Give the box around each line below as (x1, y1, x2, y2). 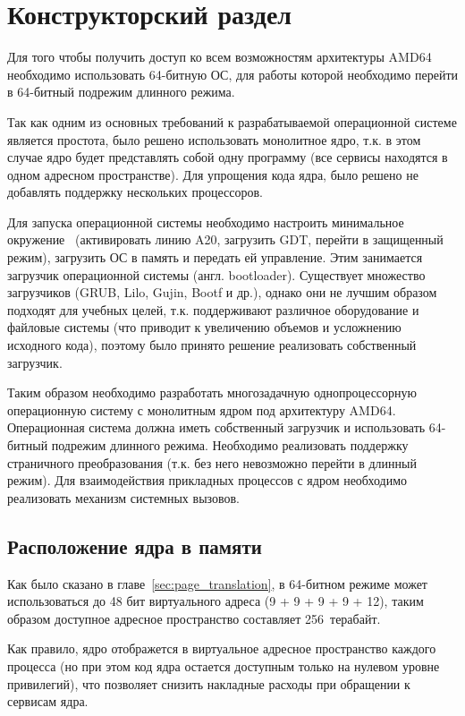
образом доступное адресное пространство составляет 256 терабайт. (7, 609, 381, 627)
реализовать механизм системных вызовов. (7, 488, 240, 507)
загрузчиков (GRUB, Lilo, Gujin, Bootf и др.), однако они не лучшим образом (7, 283, 437, 302)
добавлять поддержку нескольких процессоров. (7, 183, 263, 201)
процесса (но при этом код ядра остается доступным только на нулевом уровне (7, 656, 440, 675)
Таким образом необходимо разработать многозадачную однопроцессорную (7, 383, 418, 402)
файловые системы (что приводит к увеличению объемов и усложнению (7, 318, 402, 337)
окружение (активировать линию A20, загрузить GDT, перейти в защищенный (7, 230, 444, 249)
